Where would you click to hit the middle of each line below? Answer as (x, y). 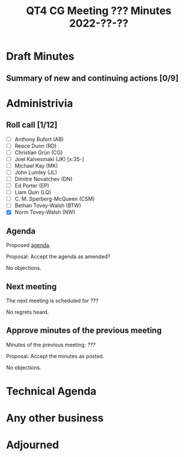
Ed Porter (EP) (32, 186)
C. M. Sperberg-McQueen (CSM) (55, 199)
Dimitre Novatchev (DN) (44, 179)
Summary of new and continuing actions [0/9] (92, 78)
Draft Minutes (40, 56)
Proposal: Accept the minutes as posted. (55, 356)
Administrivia (40, 103)
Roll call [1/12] (32, 125)
